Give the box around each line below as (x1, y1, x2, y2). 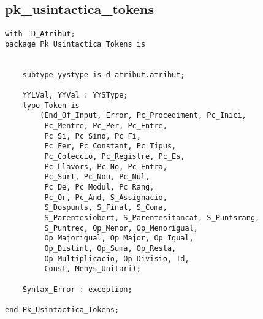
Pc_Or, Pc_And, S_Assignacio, (44, 193, 167, 202)
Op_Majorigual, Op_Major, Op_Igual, (44, 234, 194, 243)
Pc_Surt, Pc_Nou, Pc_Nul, (44, 172, 150, 182)
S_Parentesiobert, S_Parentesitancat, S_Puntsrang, (44, 213, 260, 223)
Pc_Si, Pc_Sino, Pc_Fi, (44, 131, 141, 140)
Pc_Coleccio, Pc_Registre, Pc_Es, (44, 152, 185, 161)
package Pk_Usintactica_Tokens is (5, 39, 146, 48)
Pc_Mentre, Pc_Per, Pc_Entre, (44, 121, 167, 131)
